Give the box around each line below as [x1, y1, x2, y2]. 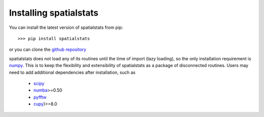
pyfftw [33, 94, 46, 100]
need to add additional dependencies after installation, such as [9, 69, 135, 75]
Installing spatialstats [9, 7, 99, 18]
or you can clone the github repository [9, 47, 87, 52]
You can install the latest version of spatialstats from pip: [9, 24, 123, 30]
